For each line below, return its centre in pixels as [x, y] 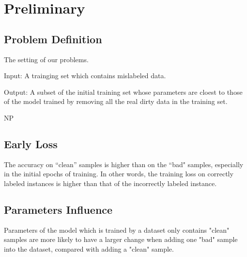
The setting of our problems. [46, 59]
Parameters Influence [58, 209]
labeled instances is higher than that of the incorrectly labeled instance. [110, 183]
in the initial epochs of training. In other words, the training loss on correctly [119, 174]
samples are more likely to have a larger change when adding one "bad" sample [121, 239]
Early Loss [31, 144]
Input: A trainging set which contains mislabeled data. [85, 76]
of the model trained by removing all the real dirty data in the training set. [116, 101]
